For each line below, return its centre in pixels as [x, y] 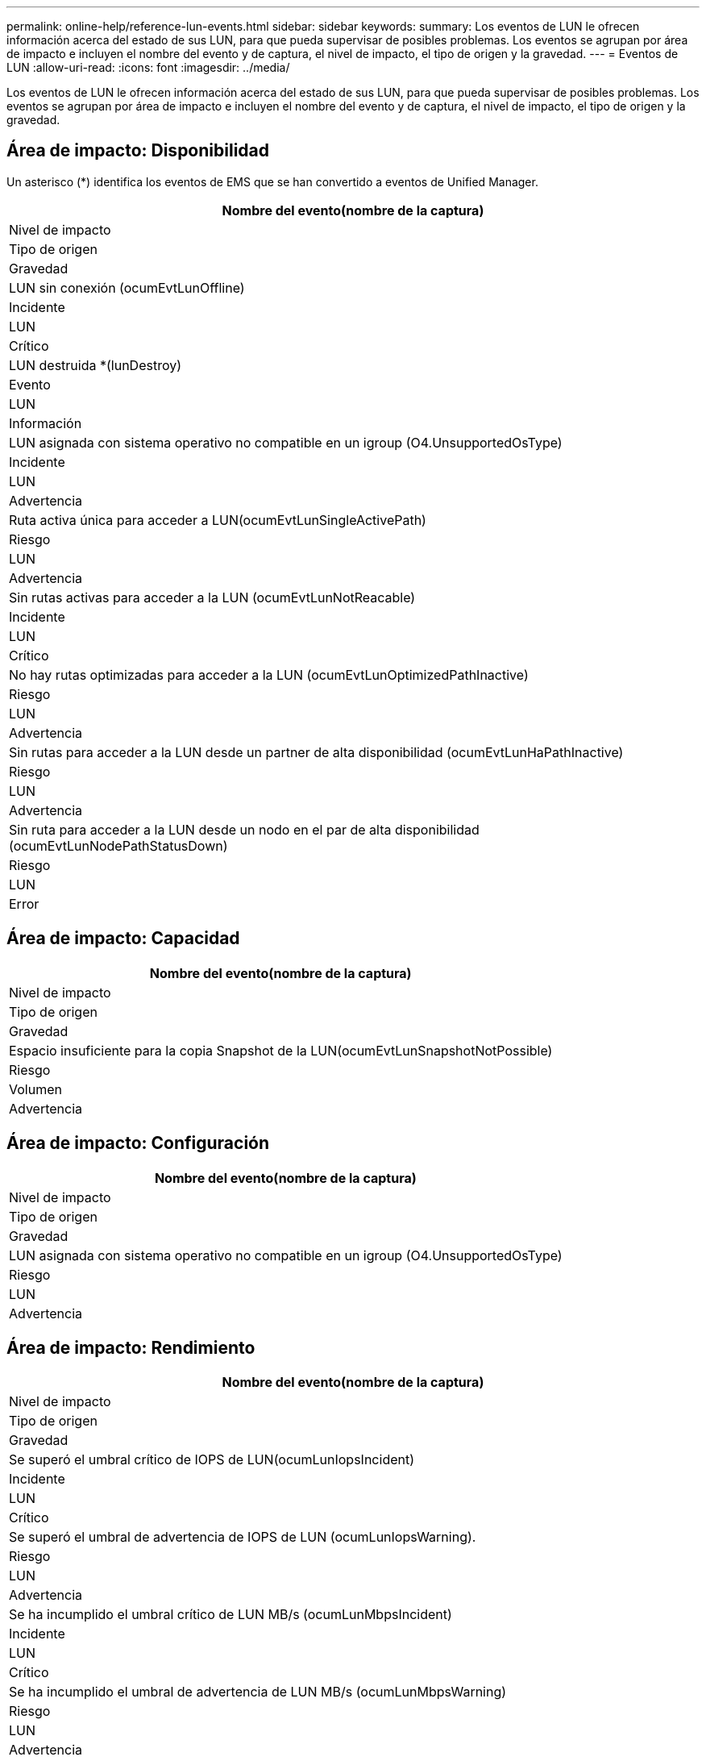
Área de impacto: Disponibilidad [138, 151]
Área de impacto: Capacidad [123, 939]
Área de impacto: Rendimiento [131, 1347]
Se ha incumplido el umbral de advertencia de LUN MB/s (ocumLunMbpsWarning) [258, 1692]
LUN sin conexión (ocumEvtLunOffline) [127, 287]
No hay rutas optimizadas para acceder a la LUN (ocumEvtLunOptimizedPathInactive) [269, 674]
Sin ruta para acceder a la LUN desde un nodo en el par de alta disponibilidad [244, 829]
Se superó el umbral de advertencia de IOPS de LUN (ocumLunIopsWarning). [243, 1537]
